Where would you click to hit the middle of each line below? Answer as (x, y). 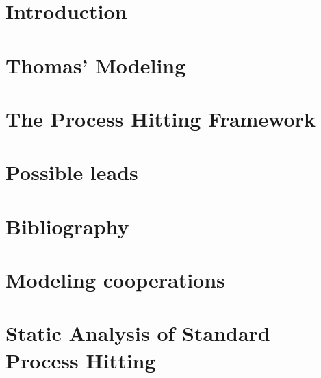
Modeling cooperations (115, 280)
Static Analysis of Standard (138, 333)
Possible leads (72, 172)
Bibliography (67, 226)
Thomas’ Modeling (96, 65)
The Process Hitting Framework (160, 118)
